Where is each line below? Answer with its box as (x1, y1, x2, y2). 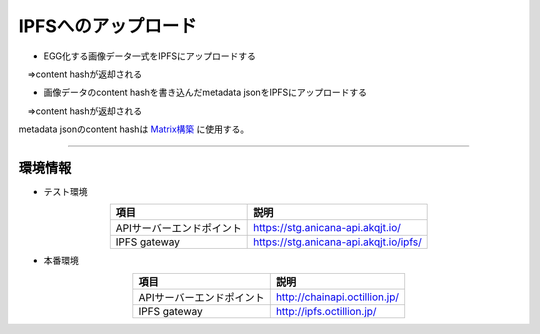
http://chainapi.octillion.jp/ (275, 290, 400, 304)
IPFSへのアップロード (18, 15, 197, 37)
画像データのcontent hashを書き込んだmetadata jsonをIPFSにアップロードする (43, 86, 368, 99)
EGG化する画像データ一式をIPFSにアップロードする (43, 50, 257, 62)
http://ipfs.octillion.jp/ (275, 304, 377, 318)
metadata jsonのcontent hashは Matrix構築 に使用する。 (18, 123, 250, 135)
